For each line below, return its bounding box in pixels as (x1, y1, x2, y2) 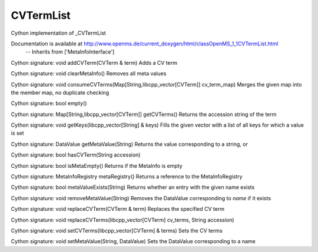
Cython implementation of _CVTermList (11, 29, 106, 37)
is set (11, 130, 24, 137)
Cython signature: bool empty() (11, 100, 87, 107)
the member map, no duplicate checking (11, 89, 109, 96)
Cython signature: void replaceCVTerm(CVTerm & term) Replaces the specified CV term (11, 205, 225, 213)
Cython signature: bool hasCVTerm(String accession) (11, 151, 141, 158)
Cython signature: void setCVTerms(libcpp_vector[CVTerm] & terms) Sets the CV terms (11, 227, 223, 234)
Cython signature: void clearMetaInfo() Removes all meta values (11, 70, 167, 77)
